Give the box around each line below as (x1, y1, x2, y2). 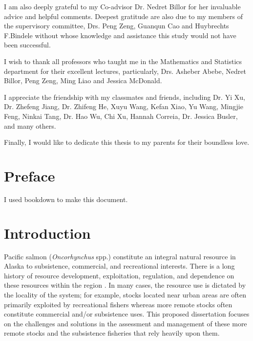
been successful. (4, 40, 51, 50)
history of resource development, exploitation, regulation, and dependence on (4, 270, 234, 280)
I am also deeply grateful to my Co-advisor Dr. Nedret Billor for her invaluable (4, 1, 241, 11)
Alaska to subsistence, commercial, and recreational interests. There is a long (4, 261, 235, 271)
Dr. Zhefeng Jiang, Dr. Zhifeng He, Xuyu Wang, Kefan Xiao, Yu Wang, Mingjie (4, 101, 243, 112)
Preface (4, 165, 55, 185)
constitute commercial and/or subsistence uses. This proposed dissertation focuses (4, 309, 250, 319)
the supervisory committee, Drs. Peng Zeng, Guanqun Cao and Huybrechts (4, 21, 229, 31)
